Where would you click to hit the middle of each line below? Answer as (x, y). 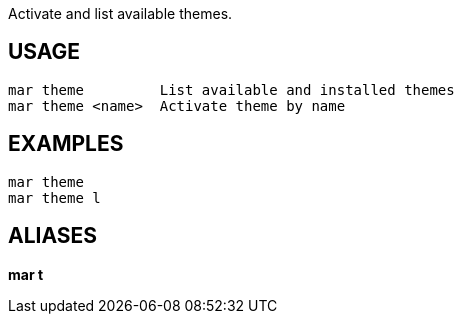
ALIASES (53, 236)
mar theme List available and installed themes (231, 89)
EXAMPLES (66, 144)
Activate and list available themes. (120, 13)
